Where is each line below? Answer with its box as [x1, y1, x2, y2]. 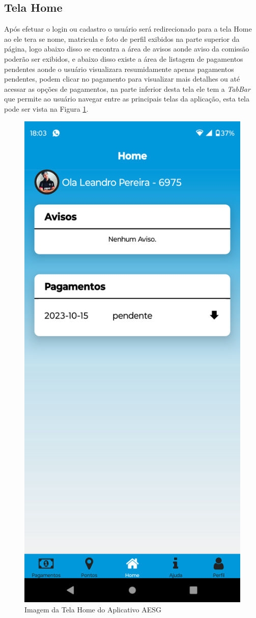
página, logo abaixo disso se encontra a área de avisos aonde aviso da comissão [4, 43, 249, 54]
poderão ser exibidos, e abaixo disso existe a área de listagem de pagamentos [4, 53, 243, 64]
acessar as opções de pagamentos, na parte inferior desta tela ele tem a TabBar [4, 83, 250, 94]
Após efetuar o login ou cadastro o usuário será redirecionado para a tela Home [4, 23, 252, 34]
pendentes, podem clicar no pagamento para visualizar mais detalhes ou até [4, 73, 240, 84]
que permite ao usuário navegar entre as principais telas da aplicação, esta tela [4, 93, 249, 104]
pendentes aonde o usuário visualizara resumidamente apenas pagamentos [4, 63, 234, 74]
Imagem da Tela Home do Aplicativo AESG [24, 604, 161, 614]
